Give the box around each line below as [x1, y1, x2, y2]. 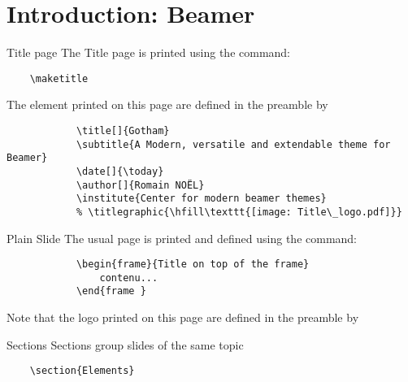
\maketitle [29, 72, 89, 85]
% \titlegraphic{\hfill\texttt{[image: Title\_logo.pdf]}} [76, 206, 402, 218]
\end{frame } [76, 285, 146, 297]
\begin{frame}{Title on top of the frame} [76, 258, 310, 271]
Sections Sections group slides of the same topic [7, 336, 244, 353]
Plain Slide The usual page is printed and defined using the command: [7, 229, 358, 246]
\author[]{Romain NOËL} [76, 179, 205, 191]
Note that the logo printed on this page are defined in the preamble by [7, 309, 359, 326]
